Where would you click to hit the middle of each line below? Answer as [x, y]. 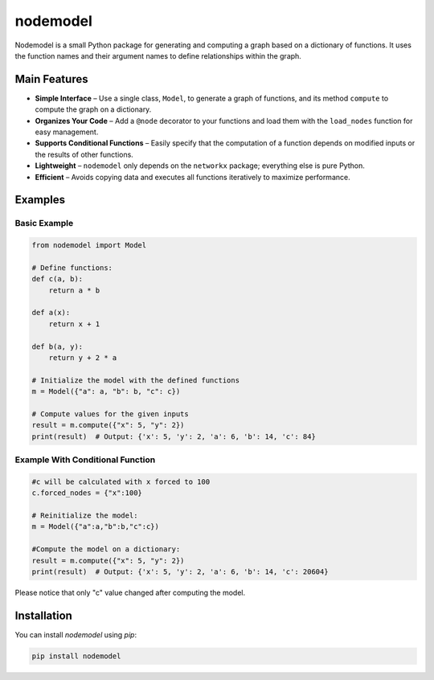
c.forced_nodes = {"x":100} [87, 493]
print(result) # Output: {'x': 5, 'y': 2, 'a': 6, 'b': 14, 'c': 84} [174, 436]
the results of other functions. [84, 154]
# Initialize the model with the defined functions [136, 380]
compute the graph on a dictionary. [93, 109]
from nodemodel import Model [89, 246]
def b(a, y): [57, 346]
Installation [43, 615]
